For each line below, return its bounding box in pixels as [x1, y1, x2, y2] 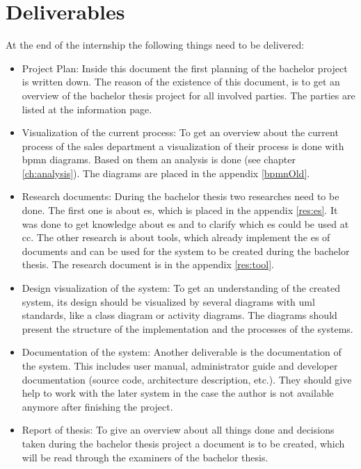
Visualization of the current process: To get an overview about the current [22, 125, 339, 140]
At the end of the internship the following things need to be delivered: [6, 38, 305, 52]
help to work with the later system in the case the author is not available [22, 386, 334, 400]
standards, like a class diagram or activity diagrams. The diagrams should [22, 308, 337, 322]
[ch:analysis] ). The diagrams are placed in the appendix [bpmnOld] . [22, 165, 310, 180]
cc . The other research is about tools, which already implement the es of [22, 230, 330, 245]
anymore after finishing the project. [22, 399, 173, 413]
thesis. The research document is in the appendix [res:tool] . [22, 257, 274, 272]
